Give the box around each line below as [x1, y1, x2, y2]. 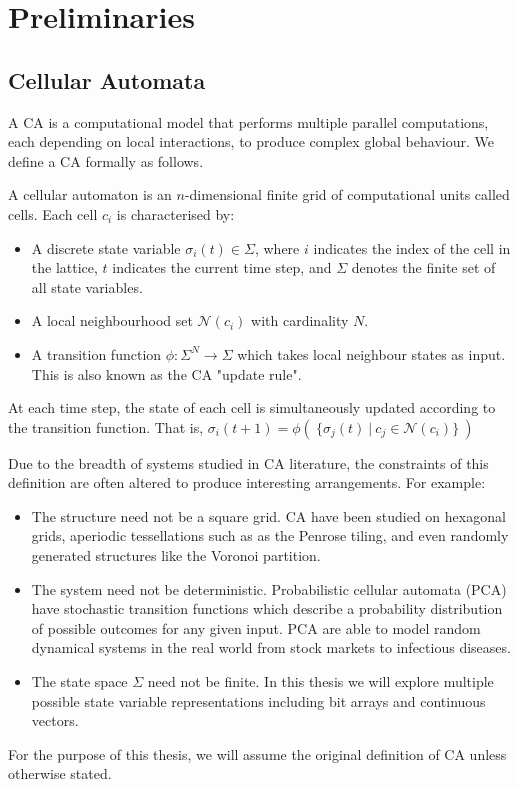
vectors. [31, 710, 79, 731]
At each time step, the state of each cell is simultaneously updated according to [8, 397, 496, 418]
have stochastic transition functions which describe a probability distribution [31, 598, 503, 619]
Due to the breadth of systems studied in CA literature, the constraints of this [8, 452, 489, 473]
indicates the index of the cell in [313, 237, 511, 258]
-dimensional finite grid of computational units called [184, 184, 510, 205]
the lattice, [31, 257, 98, 278]
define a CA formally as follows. [8, 150, 204, 171]
